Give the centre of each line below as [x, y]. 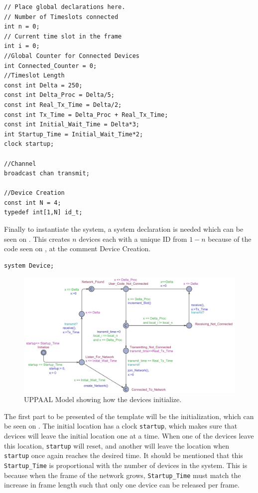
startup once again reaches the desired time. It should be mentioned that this [124, 455]
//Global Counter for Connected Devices [72, 56]
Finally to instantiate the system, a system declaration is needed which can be [124, 229]
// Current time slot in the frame [63, 36]
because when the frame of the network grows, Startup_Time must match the [123, 475]
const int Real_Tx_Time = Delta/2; [63, 105]
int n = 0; [22, 27]
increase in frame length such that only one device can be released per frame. [122, 485]
